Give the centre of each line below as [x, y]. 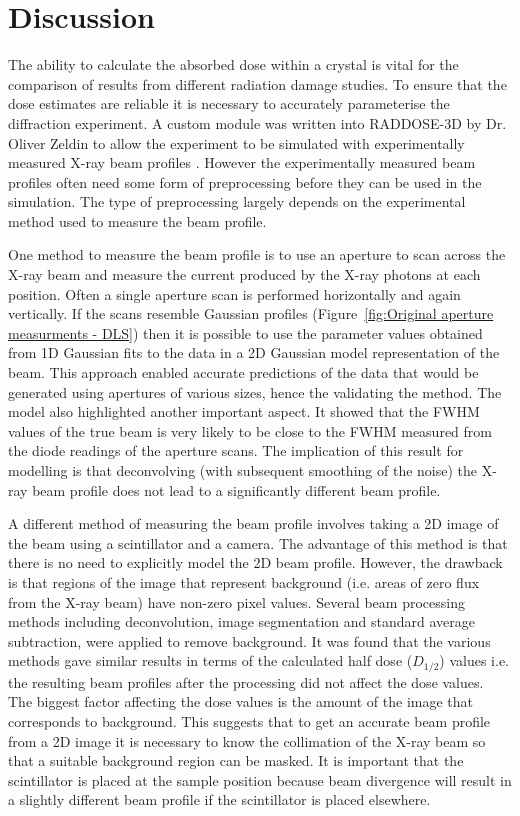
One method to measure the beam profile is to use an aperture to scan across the [257, 254]
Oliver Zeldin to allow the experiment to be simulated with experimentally [236, 142]
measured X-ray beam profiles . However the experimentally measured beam [242, 162]
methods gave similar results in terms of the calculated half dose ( [210, 660]
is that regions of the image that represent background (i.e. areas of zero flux [244, 581]
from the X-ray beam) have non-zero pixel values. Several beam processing [236, 601]
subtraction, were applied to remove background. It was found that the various [249, 640]
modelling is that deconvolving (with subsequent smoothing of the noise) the [243, 470]
